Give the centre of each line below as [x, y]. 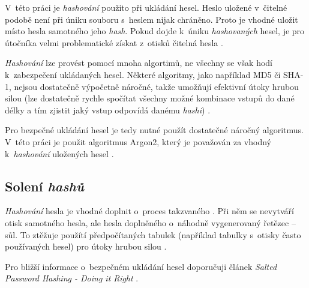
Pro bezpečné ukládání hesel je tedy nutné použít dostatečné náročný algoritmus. [154, 130]
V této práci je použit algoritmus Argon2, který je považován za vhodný [138, 141]
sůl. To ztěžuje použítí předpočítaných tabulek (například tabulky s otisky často [153, 234]
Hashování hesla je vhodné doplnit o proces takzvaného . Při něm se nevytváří [149, 211]
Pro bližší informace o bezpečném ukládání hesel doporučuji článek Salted [141, 266]
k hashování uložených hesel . [59, 153]
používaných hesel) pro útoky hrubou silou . [86, 246]
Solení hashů [44, 186]
